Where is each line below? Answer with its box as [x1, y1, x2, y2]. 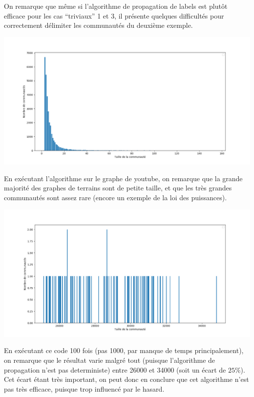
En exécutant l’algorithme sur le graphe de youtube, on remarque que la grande [4, 173, 243, 183]
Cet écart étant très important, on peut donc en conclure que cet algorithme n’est [4, 374, 249, 384]
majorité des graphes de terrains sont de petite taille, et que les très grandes [4, 183, 232, 193]
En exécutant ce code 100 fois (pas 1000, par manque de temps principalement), [4, 345, 244, 355]
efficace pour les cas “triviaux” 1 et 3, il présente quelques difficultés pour [4, 10, 224, 21]
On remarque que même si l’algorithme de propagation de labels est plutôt [4, 1, 228, 11]
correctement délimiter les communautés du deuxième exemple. [4, 20, 193, 30]
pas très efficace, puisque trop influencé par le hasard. [4, 383, 165, 394]
